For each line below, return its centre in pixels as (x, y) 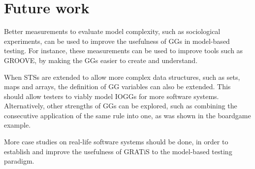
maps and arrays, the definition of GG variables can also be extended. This (117, 86)
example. (17, 125)
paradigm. (19, 161)
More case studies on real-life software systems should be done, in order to (116, 142)
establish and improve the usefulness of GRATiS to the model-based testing (118, 151)
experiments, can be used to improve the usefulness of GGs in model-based (117, 41)
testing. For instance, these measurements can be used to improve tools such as (124, 51)
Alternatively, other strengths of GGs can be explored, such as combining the (121, 106)
